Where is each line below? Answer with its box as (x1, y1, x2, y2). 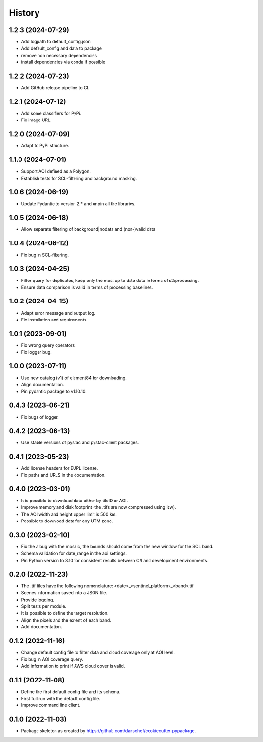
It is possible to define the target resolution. (21, 610, 109, 616)
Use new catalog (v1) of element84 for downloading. (21, 375, 127, 381)
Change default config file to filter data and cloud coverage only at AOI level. (21, 649, 175, 655)
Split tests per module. (21, 603, 67, 609)
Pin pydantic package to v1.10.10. (21, 388, 87, 394)
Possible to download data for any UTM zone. (21, 518, 113, 524)
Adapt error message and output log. (21, 310, 95, 316)
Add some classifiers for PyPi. (21, 110, 82, 117)
